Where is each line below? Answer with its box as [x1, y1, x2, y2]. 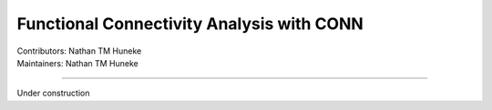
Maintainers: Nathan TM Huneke [16, 57, 138, 68]
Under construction [16, 87, 90, 99]
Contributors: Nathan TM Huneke [16, 45, 142, 56]
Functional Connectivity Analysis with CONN [16, 14, 364, 34]
